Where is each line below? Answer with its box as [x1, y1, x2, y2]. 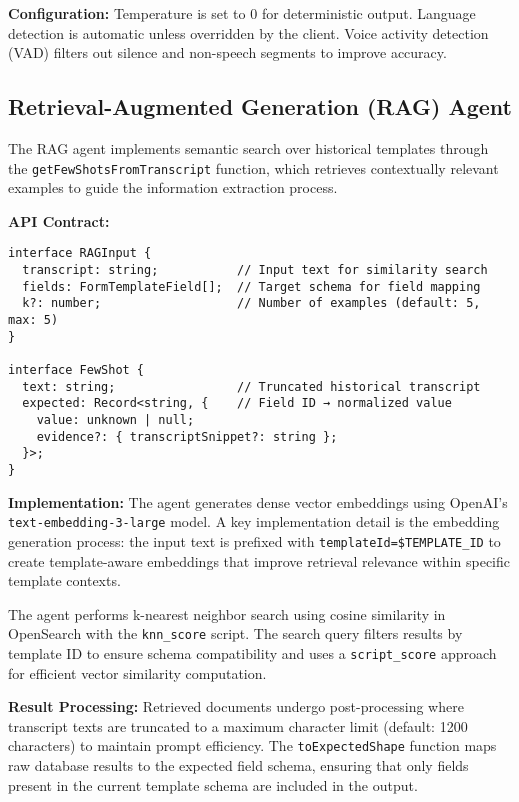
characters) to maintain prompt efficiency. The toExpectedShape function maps [8, 735, 497, 756]
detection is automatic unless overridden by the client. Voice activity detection [8, 22, 489, 43]
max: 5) [8, 313, 59, 328]
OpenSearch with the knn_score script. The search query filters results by [8, 623, 463, 644]
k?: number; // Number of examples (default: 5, [22, 296, 481, 311]
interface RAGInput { [8, 246, 152, 261]
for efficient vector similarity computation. [8, 662, 267, 683]
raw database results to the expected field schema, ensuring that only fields [8, 755, 469, 776]
